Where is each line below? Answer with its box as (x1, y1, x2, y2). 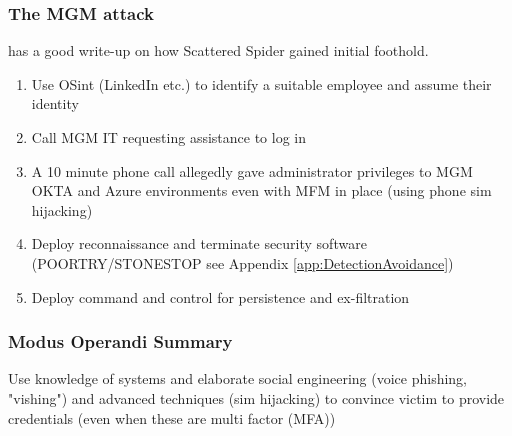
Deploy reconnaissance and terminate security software (31, 233, 367, 254)
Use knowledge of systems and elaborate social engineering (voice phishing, (8, 368, 468, 389)
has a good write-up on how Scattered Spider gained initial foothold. (8, 40, 429, 61)
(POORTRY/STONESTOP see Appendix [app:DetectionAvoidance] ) (31, 252, 454, 273)
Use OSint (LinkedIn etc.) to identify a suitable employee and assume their (31, 73, 492, 94)
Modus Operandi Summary (8, 329, 233, 354)
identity (31, 93, 79, 114)
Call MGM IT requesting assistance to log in (31, 127, 306, 147)
